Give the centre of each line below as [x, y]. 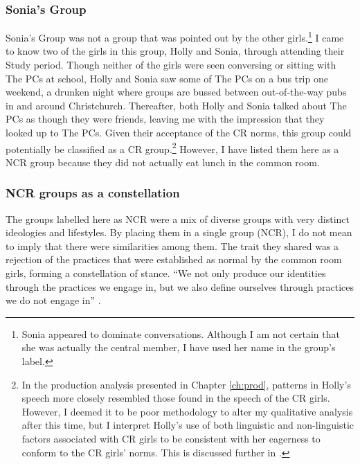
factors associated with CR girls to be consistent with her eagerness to [171, 438]
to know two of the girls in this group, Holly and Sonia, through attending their [175, 51]
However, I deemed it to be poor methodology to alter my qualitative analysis [187, 411]
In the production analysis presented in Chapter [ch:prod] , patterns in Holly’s [186, 384]
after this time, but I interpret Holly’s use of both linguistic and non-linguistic [188, 425]
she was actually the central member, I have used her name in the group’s [179, 347]
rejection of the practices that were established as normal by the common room [174, 259]
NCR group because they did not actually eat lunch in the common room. [163, 162]
